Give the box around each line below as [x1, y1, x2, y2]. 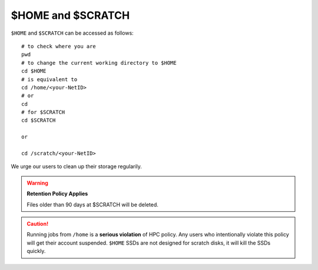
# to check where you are [21, 43, 97, 49]
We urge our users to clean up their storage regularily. [11, 163, 143, 170]
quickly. [26, 248, 46, 255]
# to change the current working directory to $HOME [21, 59, 177, 66]
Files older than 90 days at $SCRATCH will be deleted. [26, 201, 159, 208]
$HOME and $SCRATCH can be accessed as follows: [11, 29, 134, 36]
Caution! [26, 220, 49, 227]
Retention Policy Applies [26, 190, 88, 197]
